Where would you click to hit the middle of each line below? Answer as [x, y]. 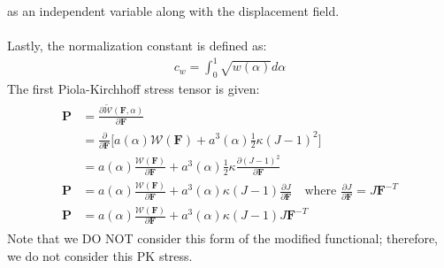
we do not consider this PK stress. [100, 255]
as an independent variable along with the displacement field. [173, 11]
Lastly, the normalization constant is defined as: [137, 46]
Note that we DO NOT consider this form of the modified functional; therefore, [223, 238]
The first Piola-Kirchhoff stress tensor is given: [134, 89]
